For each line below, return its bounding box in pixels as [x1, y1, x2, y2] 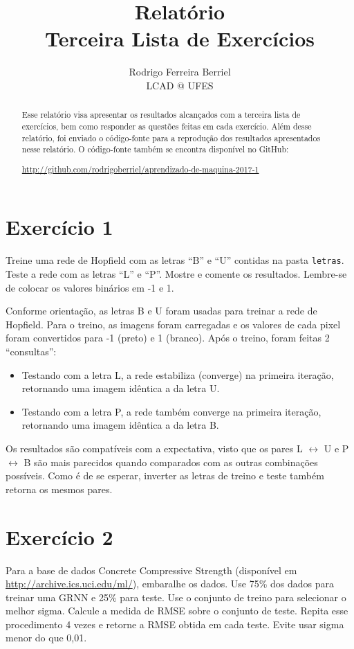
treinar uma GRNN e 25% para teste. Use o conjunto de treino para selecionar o [6, 589, 346, 604]
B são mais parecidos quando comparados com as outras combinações [24, 454, 318, 469]
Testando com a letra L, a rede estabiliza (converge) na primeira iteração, [21, 367, 334, 382]
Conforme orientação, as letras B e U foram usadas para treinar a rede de [6, 303, 317, 318]
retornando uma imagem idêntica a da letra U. [21, 381, 220, 395]
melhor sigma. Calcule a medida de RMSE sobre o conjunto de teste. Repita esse [6, 603, 348, 618]
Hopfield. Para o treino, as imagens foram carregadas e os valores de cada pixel [6, 317, 341, 331]
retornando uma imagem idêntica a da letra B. [21, 418, 219, 432]
